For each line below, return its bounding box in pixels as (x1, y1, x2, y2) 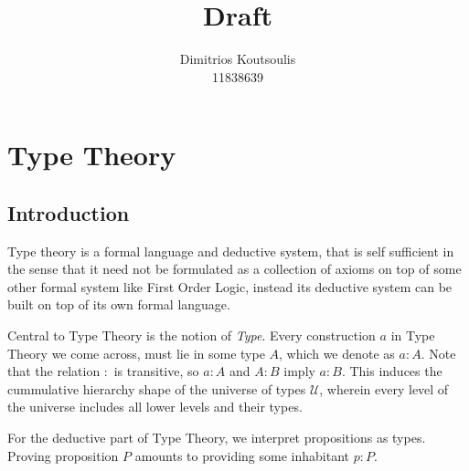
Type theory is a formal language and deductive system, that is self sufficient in (7, 241, 454, 260)
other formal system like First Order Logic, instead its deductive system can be (7, 277, 453, 296)
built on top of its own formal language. (7, 295, 230, 314)
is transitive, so (113, 361, 199, 381)
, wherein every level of (319, 379, 449, 398)
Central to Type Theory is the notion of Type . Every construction (7, 326, 376, 345)
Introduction (7, 198, 130, 226)
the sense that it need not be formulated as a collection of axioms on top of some (7, 259, 462, 278)
